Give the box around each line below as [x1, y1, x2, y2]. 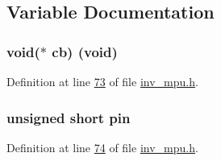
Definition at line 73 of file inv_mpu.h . [6, 73, 198, 89]
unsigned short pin [6, 107, 131, 127]
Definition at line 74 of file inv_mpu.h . [6, 138, 198, 155]
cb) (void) [52, 41, 118, 61]
